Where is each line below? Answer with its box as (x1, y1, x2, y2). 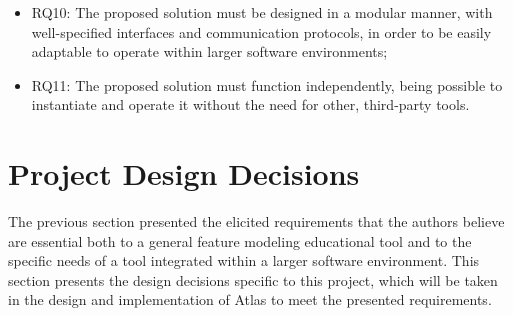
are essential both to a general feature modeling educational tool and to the (8, 230, 472, 251)
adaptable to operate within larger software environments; (31, 41, 388, 62)
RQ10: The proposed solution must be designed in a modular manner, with (31, 2, 493, 22)
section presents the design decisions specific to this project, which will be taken (8, 269, 498, 290)
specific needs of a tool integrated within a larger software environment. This (8, 250, 480, 271)
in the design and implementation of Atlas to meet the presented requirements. (8, 289, 492, 310)
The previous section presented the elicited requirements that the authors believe (8, 211, 505, 232)
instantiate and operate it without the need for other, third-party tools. (31, 94, 470, 115)
